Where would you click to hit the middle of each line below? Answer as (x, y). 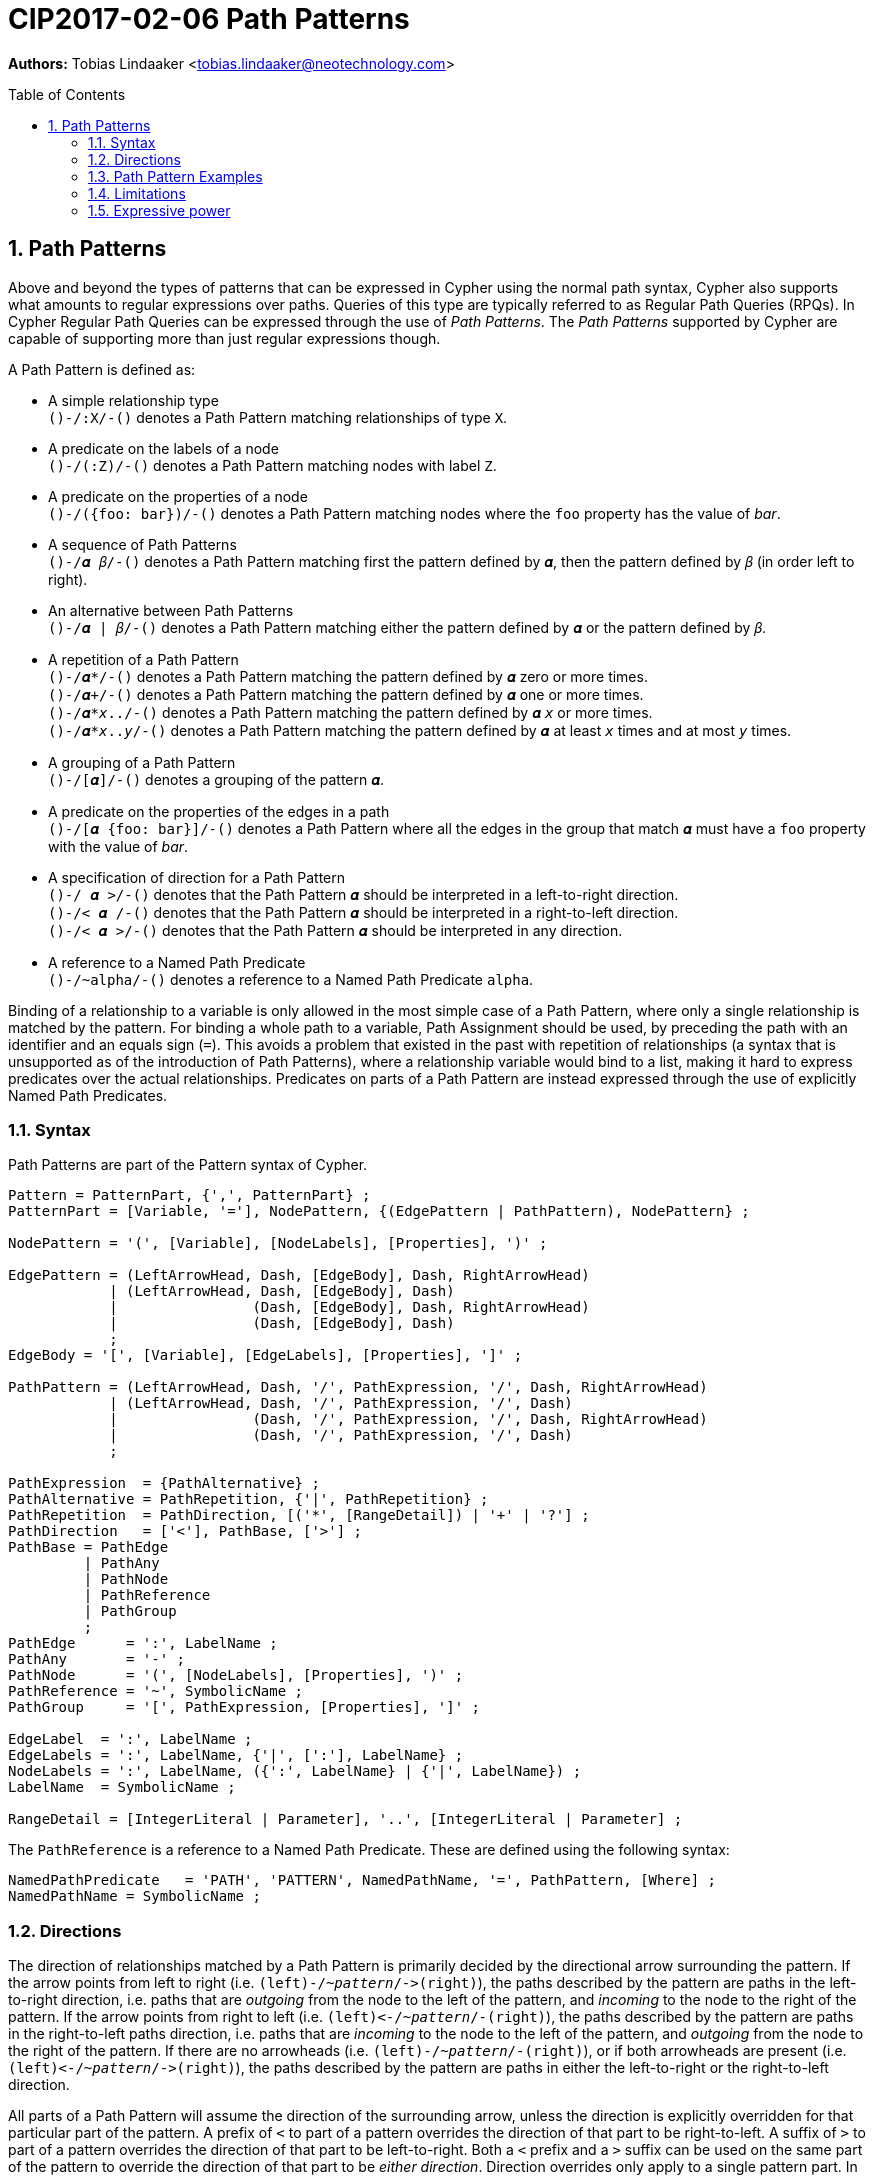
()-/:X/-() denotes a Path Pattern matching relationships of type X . (278, 417)
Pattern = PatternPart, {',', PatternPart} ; (189, 1195)
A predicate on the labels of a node (163, 448)
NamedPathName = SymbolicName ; (134, 1896)
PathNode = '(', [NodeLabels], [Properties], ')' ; (236, 1675)
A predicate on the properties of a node (178, 496)
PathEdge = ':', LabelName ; (143, 1643)
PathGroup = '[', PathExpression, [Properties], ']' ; (244, 1707)
